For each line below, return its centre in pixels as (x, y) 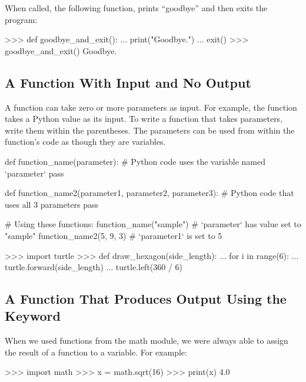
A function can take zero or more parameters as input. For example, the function (151, 107)
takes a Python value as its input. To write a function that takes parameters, (144, 119)
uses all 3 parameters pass (52, 204)
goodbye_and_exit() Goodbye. (61, 50)
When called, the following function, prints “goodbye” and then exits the (136, 8)
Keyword (33, 316)
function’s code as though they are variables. (85, 142)
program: (21, 19)
